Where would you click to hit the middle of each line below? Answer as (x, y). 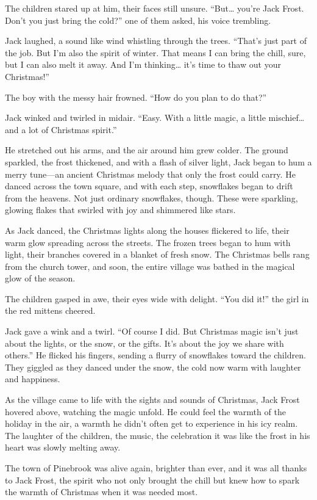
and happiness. (33, 379)
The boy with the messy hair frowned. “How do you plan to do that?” (136, 97)
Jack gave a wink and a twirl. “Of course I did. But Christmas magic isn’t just (152, 331)
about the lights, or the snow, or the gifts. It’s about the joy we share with (144, 343)
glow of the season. (40, 278)
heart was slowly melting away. (63, 447)
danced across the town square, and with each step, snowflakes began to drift (149, 186)
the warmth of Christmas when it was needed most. (102, 492)
